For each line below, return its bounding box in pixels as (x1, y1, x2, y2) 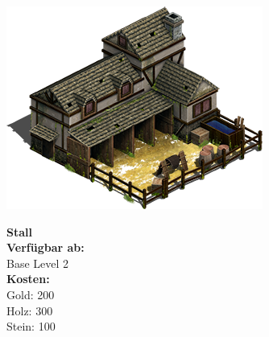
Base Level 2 (6, 254, 69, 271)
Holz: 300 (6, 302, 53, 319)
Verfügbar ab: (6, 239, 85, 256)
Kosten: (6, 270, 50, 287)
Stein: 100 (6, 318, 56, 335)
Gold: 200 (6, 286, 55, 302)
